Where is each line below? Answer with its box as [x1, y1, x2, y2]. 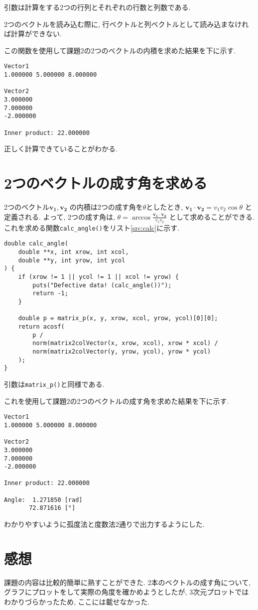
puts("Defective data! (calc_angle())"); [32, 281, 172, 289]
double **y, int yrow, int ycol [18, 256, 126, 264]
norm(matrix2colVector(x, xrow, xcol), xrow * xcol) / [32, 340, 218, 347]
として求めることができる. [169, 211, 255, 222]
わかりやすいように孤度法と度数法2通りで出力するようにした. [4, 519, 205, 529]
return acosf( [18, 323, 65, 331]
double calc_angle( [4, 240, 68, 247]
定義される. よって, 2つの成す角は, [4, 211, 115, 222]
